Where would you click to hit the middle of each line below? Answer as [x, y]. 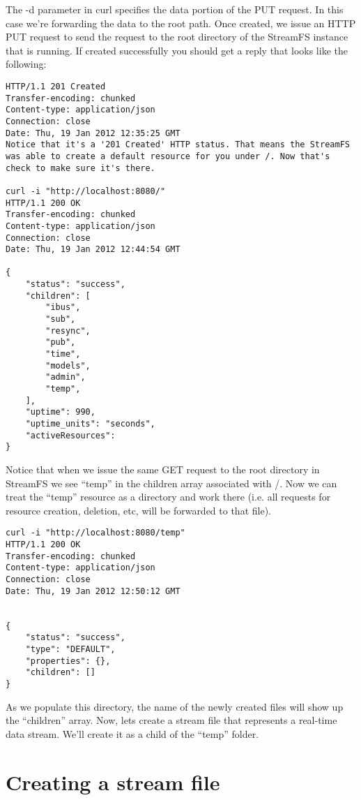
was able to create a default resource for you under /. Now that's [168, 156]
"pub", [61, 342]
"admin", [66, 377]
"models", [68, 365]
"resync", [68, 331]
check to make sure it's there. [80, 168]
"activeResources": [70, 435]
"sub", [61, 319]
